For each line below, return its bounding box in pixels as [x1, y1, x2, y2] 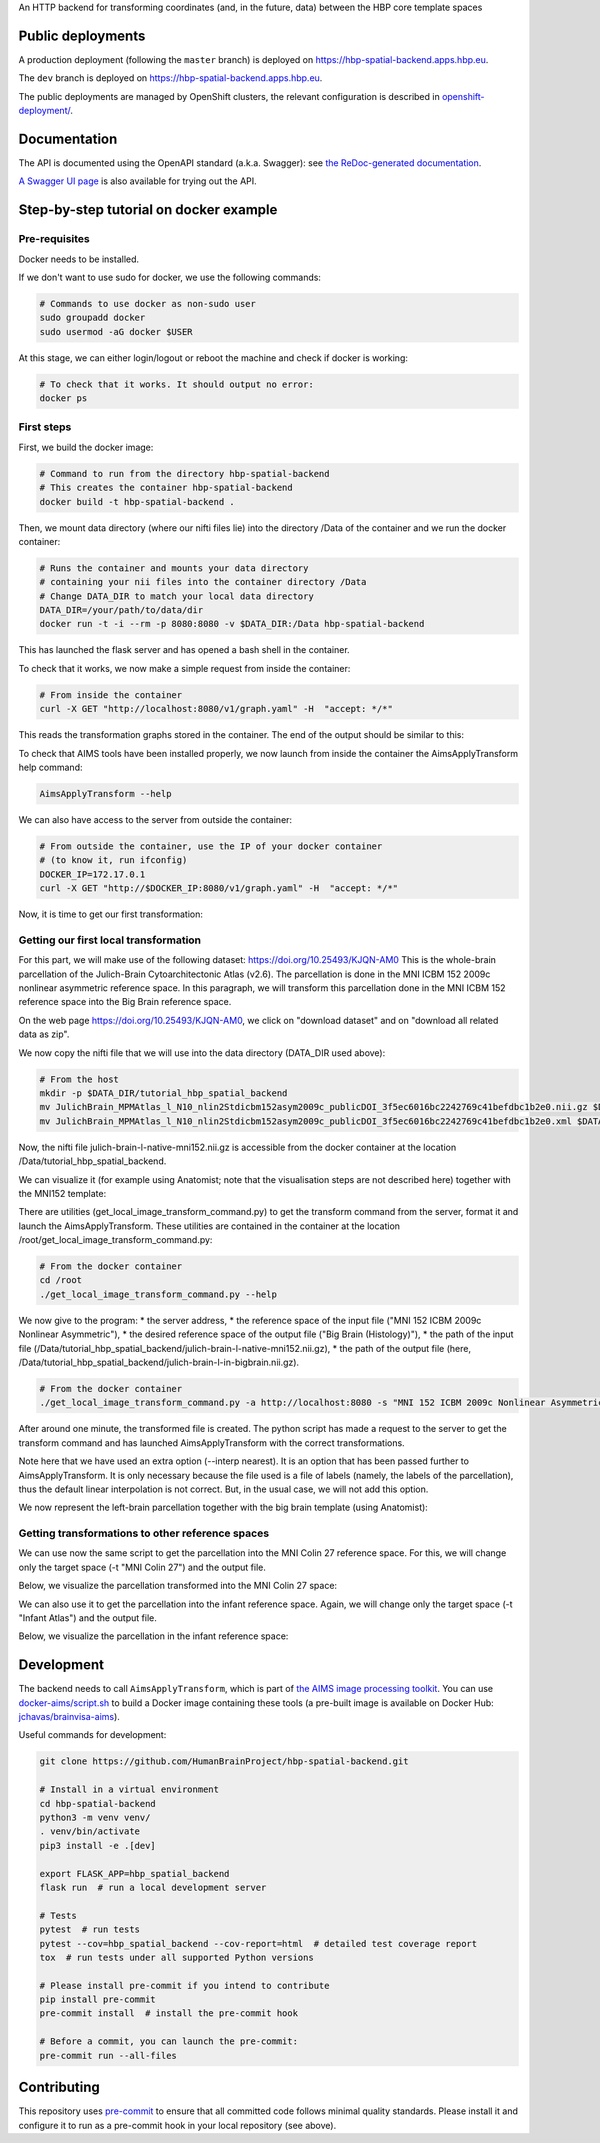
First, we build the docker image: [18, 441, 154, 453]
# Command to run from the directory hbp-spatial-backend [39, 468, 330, 479]
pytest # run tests [39, 1924, 140, 1935]
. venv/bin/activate [39, 1826, 140, 1837]
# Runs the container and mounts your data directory [39, 562, 309, 574]
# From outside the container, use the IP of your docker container [39, 840, 383, 852]
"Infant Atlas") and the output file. [18, 1612, 157, 1624]
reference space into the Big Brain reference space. [18, 996, 232, 1008]
